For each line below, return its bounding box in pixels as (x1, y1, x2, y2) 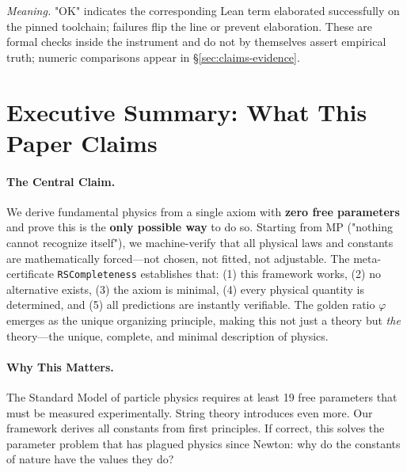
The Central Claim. (6, 173, 116, 189)
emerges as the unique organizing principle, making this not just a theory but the (6, 311, 401, 328)
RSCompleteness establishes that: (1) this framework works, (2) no (57, 265, 381, 282)
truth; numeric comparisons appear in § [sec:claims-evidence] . (6, 48, 300, 65)
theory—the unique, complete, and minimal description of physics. (6, 327, 329, 344)
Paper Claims (6, 126, 158, 158)
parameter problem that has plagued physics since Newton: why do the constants (6, 435, 401, 451)
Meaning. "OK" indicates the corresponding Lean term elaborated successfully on (6, 2, 400, 18)
